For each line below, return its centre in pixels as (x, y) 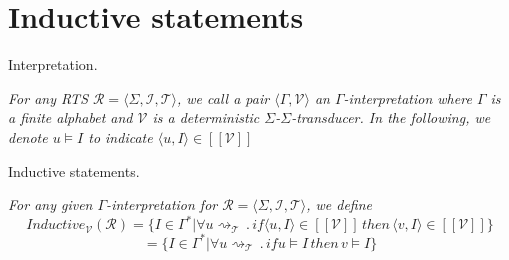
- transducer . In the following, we (391, 117)
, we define (339, 204)
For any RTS (48, 97)
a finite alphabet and (70, 117)
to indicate (120, 136)
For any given (50, 204)
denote (28, 136)
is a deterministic (206, 117)
